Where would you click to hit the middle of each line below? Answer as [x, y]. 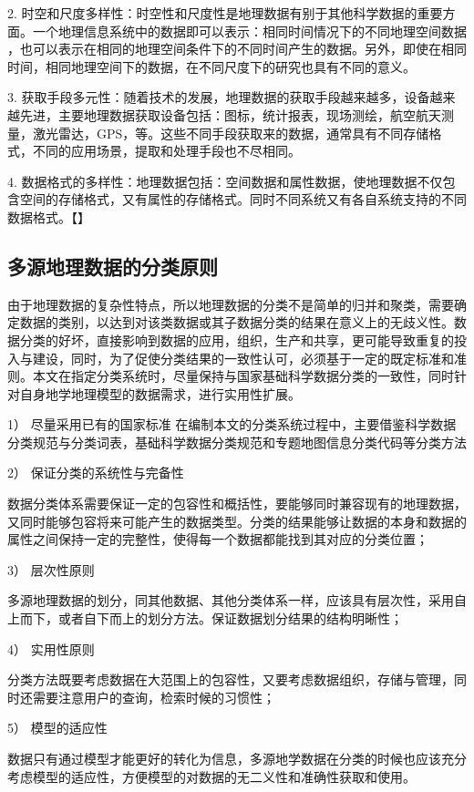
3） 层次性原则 [51, 569]
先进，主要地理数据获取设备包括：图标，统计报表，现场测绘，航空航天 [230, 114]
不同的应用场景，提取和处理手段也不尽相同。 [166, 151]
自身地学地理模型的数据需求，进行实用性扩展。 [160, 393]
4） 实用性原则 [51, 648]
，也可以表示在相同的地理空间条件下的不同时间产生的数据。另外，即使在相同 [237, 49]
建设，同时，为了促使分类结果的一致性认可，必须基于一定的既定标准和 [243, 358]
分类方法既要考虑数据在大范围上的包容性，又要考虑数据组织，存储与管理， [231, 679]
